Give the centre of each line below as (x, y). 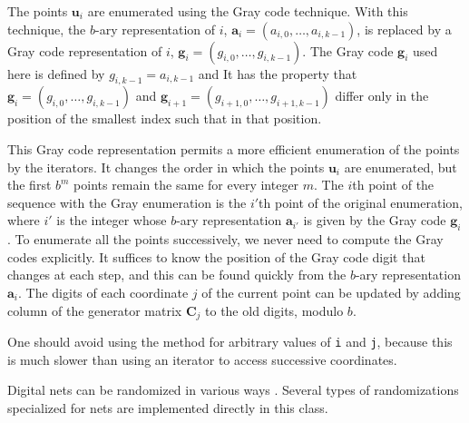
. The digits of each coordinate (103, 292)
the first (29, 185)
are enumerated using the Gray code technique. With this (248, 11)
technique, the (47, 29)
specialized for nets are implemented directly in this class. (168, 407)
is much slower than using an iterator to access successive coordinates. (202, 359)
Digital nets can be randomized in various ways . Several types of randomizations (233, 390)
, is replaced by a (404, 29)
